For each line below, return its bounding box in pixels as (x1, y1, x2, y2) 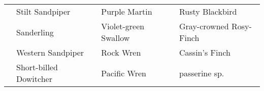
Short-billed (16, 61, 58, 73)
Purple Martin (101, 6, 152, 17)
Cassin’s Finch (179, 47, 230, 58)
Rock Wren (101, 47, 141, 58)
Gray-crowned (179, 20, 229, 32)
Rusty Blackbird (179, 6, 237, 17)
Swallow (101, 32, 130, 43)
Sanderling (16, 26, 54, 38)
